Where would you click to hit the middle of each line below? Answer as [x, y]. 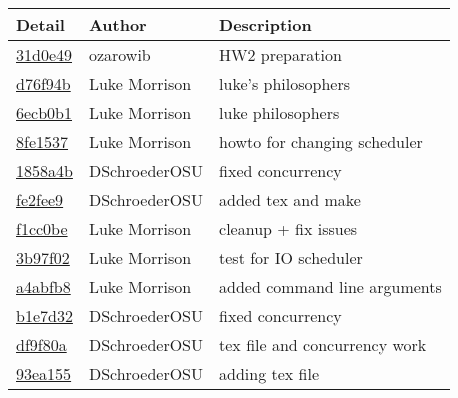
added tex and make [290, 199]
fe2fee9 [40, 199]
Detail [40, 24]
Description [265, 24]
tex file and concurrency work [323, 344]
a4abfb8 [43, 286]
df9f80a [41, 344]
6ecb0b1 [44, 112]
